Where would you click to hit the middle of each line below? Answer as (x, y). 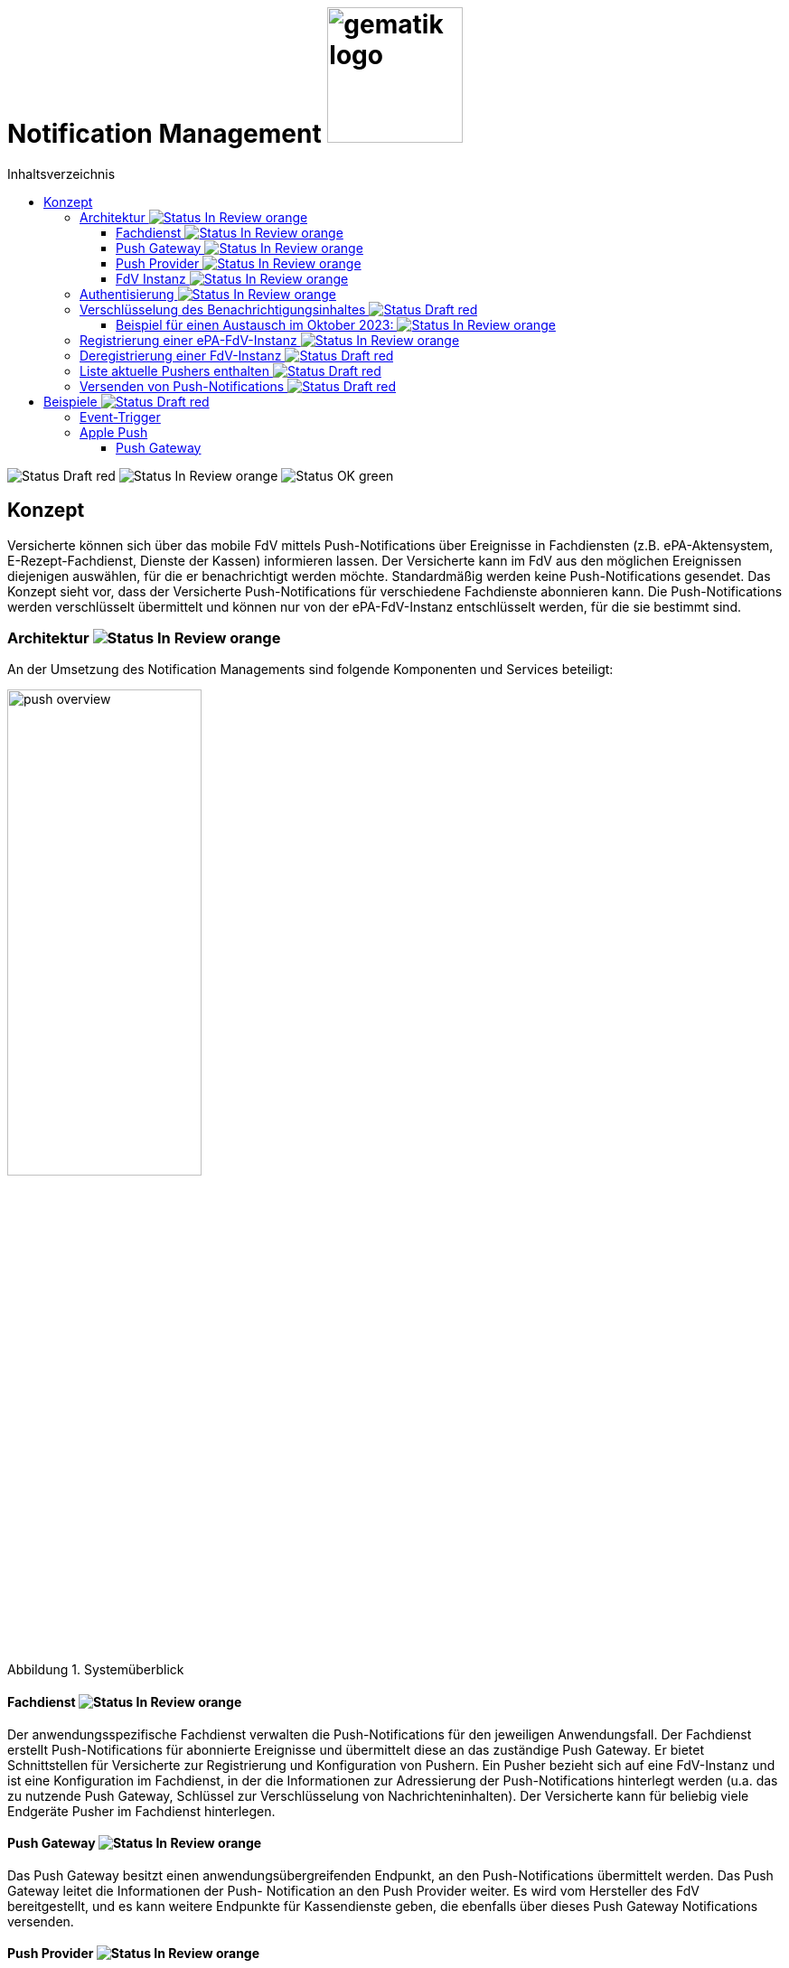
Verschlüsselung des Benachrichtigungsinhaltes (223, 309)
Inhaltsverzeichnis (61, 173)
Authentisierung (127, 294)
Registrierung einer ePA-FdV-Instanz (188, 340)
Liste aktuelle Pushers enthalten (174, 370)
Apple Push (114, 432)
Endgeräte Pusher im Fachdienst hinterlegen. (141, 1811)
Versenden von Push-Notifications (182, 386)
